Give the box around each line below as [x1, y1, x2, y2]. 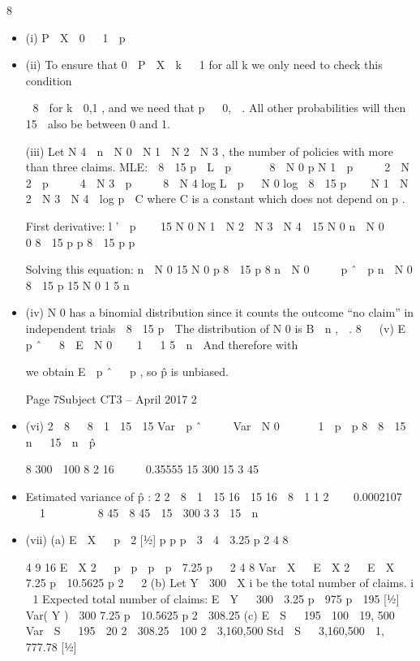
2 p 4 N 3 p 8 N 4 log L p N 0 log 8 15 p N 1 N [25, 174, 409, 191]
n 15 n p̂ [25, 433, 96, 450]
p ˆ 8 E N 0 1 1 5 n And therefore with [25, 335, 298, 352]
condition [25, 71, 72, 89]
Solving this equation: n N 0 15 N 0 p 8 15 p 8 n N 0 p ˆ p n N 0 [25, 261, 413, 278]
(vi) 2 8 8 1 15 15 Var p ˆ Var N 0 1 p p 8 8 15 [25, 417, 406, 434]
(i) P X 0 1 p [25, 28, 126, 45]
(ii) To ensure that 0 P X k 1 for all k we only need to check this [25, 56, 383, 73]
